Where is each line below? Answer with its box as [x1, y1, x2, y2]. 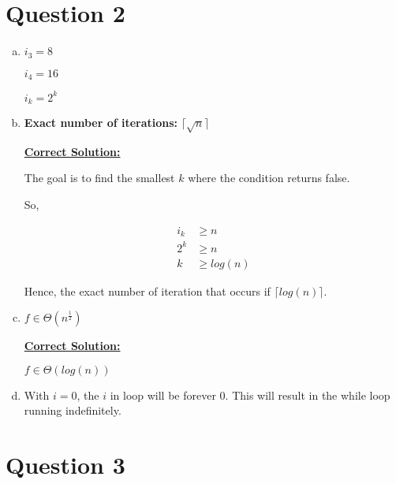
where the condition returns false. [188, 169, 350, 186]
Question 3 [6, 449, 125, 481]
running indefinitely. [24, 402, 121, 419]
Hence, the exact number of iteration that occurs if [24, 282, 271, 299]
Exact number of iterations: [24, 114, 178, 130]
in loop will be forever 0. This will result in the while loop [110, 386, 390, 403]
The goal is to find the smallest [24, 169, 175, 186]
